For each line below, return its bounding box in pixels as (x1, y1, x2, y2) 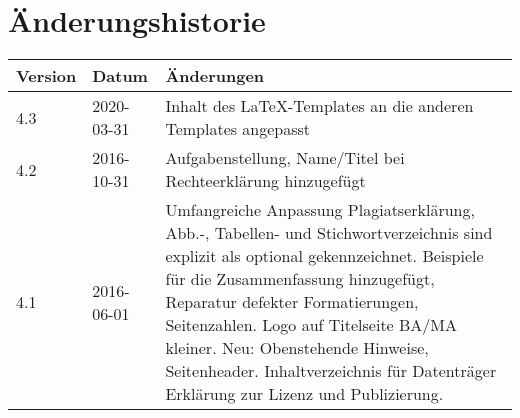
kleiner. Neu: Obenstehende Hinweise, (165, 336, 429, 360)
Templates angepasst (165, 117, 311, 141)
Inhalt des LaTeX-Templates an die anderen (165, 94, 474, 118)
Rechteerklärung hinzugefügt (165, 169, 366, 193)
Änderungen (165, 64, 265, 88)
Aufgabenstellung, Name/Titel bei (165, 146, 405, 170)
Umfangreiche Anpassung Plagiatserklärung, (165, 198, 475, 222)
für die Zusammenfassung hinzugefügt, (165, 267, 435, 291)
